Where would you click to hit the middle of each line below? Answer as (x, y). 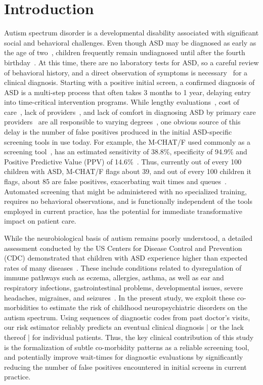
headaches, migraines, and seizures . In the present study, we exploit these (120, 297)
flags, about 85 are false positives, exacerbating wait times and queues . (115, 181)
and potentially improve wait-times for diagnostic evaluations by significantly (124, 357)
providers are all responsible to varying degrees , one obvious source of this (122, 122)
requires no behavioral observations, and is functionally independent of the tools (128, 201)
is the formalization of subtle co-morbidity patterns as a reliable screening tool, (127, 347)
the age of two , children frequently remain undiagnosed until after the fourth (125, 52)
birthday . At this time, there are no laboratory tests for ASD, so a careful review (131, 62)
